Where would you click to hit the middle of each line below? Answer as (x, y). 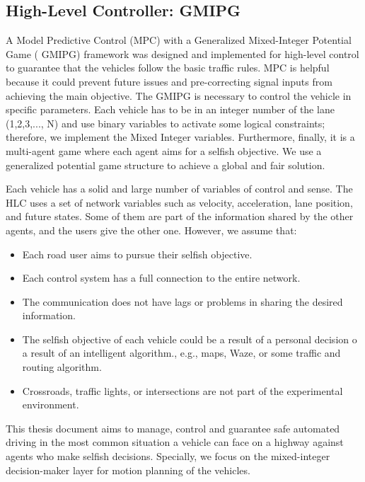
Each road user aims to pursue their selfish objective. (137, 254)
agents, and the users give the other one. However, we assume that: (151, 230)
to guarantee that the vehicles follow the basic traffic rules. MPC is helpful (168, 68)
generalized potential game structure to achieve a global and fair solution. (166, 165)
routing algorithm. (62, 367)
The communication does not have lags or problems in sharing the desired (182, 301)
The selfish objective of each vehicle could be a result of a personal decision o (190, 339)
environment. (51, 404)
